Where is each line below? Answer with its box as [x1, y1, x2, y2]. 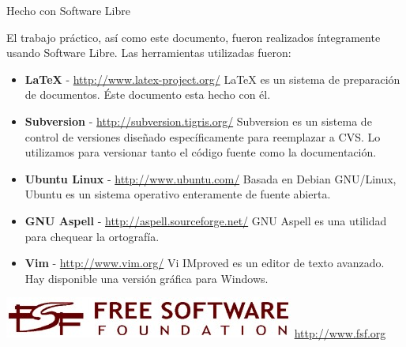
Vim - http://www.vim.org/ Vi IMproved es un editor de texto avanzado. [24, 255, 385, 271]
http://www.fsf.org [294, 325, 386, 341]
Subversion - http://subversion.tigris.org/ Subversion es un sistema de [24, 112, 372, 129]
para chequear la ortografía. [24, 228, 160, 244]
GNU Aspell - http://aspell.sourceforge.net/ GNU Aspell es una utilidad [24, 212, 387, 228]
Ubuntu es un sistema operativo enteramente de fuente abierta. [24, 186, 331, 202]
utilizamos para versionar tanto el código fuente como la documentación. [24, 144, 377, 160]
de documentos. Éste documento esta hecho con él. [24, 86, 271, 103]
